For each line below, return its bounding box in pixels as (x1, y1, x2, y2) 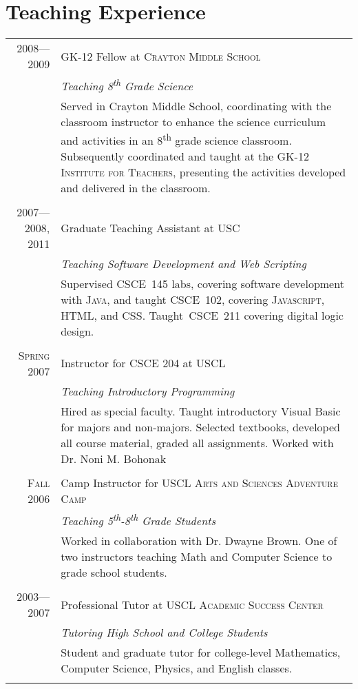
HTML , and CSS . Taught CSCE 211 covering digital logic (61, 307, 344, 323)
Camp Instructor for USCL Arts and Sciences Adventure (61, 474, 338, 491)
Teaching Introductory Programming (61, 382, 235, 399)
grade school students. (61, 564, 167, 581)
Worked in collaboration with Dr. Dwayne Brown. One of (61, 533, 337, 549)
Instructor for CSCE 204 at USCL (61, 355, 226, 371)
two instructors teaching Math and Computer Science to (61, 548, 333, 565)
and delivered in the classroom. (61, 179, 211, 196)
